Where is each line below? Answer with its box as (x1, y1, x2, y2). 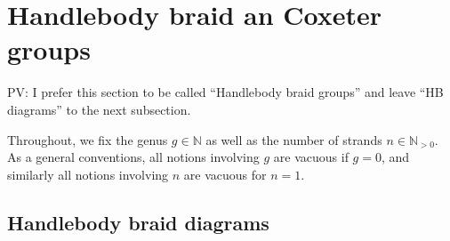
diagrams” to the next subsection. (7, 100, 191, 118)
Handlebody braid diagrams (7, 208, 269, 236)
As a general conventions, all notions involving (7, 148, 260, 166)
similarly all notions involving (7, 165, 169, 183)
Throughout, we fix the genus (7, 130, 168, 149)
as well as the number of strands (205, 130, 382, 149)
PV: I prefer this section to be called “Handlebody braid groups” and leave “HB (7, 83, 444, 101)
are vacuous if (273, 148, 349, 166)
